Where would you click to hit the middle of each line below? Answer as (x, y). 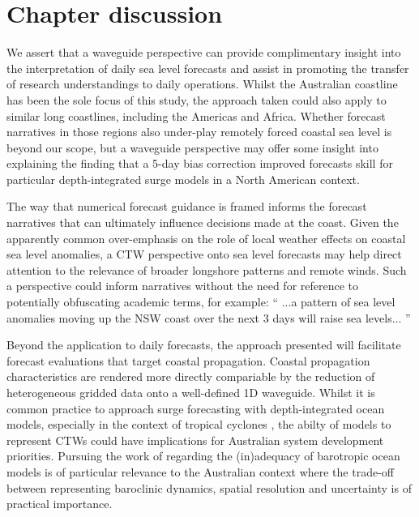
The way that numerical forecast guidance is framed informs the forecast (187, 206)
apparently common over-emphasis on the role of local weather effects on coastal (206, 238)
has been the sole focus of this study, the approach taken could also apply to (197, 99)
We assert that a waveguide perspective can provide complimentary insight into (204, 52)
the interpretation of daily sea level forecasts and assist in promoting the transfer (208, 68)
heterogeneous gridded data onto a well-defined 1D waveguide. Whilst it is (191, 392)
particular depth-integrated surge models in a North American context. (183, 179)
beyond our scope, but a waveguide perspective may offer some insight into (192, 147)
